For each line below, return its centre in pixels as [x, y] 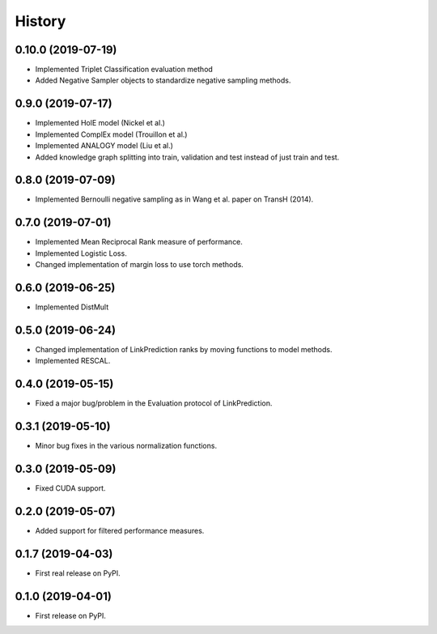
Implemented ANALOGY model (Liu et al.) [104, 146]
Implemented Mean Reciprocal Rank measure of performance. [139, 242]
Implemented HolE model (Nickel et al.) [100, 123]
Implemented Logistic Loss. [81, 253]
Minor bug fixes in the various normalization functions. [126, 446]
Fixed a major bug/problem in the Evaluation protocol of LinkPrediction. [154, 403]
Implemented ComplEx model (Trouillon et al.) [111, 134]
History [40, 21]
